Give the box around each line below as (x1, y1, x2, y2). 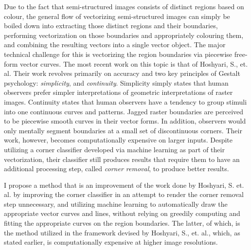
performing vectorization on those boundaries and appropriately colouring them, (4, 30, 244, 40)
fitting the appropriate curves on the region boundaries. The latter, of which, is (4, 218, 240, 228)
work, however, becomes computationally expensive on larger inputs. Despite (4, 135, 233, 145)
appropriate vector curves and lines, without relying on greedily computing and (4, 208, 240, 218)
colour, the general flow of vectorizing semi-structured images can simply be (4, 11, 230, 21)
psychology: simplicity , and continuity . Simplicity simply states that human (4, 77, 229, 88)
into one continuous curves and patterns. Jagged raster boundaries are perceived (4, 106, 244, 116)
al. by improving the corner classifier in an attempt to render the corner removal (4, 189, 244, 199)
